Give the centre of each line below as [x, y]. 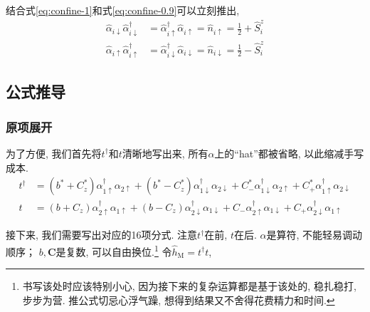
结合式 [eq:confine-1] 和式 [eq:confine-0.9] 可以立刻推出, [123, 10]
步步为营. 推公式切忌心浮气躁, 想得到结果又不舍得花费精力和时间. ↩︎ [179, 300]
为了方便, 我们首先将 [54, 153]
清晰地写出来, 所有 [165, 153]
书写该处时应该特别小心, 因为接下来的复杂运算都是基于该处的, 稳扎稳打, [189, 286]
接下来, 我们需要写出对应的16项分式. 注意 [102, 235]
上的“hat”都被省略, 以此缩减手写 [289, 153]
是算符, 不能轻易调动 [314, 235]
